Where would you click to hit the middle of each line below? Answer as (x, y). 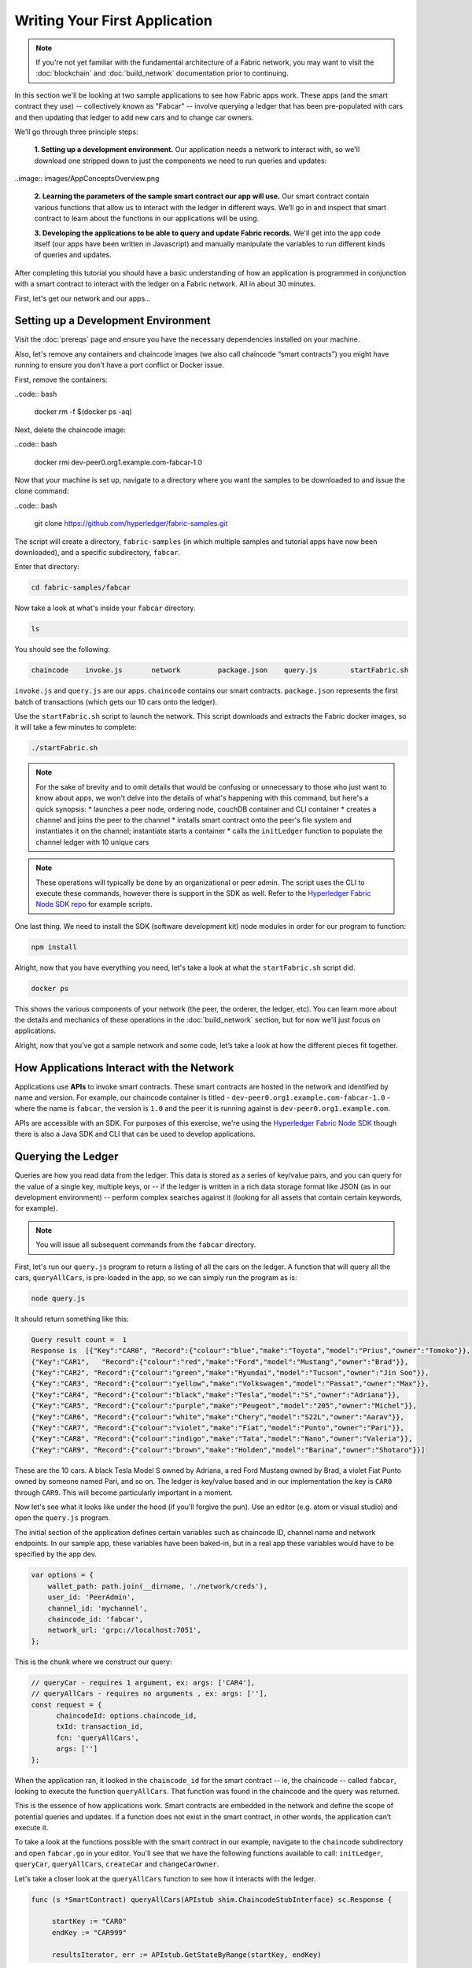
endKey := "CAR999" (89, 1932)
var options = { (63, 1575)
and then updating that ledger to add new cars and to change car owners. (134, 117)
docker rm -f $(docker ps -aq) (83, 412)
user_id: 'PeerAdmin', (91, 1597)
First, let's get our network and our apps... (83, 298)
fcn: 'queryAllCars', (98, 1737)
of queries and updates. (73, 255)
